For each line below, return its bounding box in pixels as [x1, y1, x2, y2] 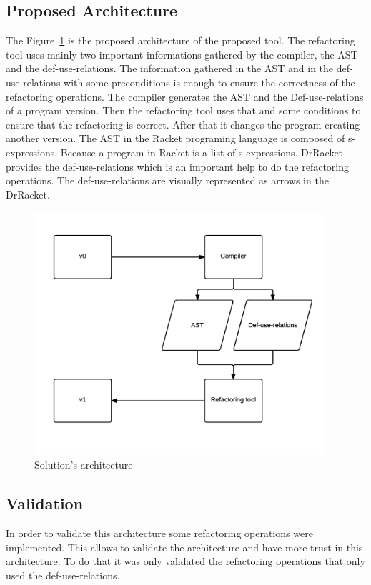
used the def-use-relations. [6, 567, 120, 582]
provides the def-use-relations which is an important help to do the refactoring [6, 159, 350, 174]
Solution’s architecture [34, 457, 133, 472]
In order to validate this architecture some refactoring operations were [6, 525, 313, 540]
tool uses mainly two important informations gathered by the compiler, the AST [6, 46, 358, 61]
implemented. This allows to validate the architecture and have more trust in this [6, 539, 363, 554]
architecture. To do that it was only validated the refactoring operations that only [6, 554, 365, 569]
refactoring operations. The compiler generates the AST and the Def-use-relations [6, 89, 364, 104]
